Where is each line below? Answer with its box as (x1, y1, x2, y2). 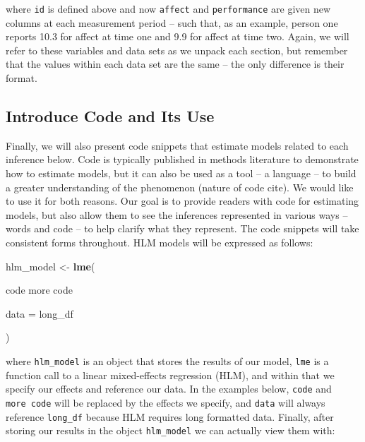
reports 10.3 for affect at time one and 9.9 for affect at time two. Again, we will (6, 29, 349, 44)
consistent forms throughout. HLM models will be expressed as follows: (6, 234, 313, 249)
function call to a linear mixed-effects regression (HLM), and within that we (6, 367, 335, 382)
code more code (6, 282, 73, 297)
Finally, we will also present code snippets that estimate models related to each (6, 138, 349, 153)
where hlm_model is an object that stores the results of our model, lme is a (6, 353, 329, 368)
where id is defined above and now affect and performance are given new (6, 1, 331, 16)
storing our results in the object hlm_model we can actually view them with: (6, 423, 335, 438)
